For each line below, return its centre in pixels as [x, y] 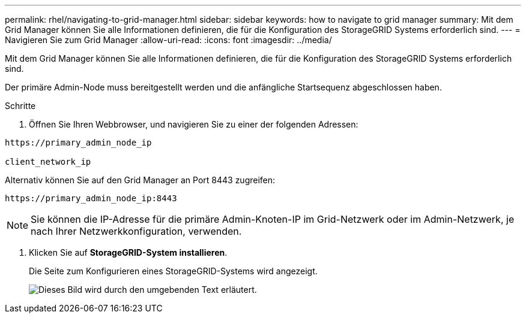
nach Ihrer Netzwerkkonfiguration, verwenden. [136, 231]
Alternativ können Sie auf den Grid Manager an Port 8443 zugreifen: [140, 180]
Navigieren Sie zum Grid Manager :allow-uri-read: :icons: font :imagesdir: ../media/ [168, 40]
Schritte [20, 106]
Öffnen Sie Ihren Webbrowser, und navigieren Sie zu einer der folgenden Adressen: [194, 124]
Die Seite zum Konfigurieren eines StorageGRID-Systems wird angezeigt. [173, 271]
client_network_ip [48, 162]
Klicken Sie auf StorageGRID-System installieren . [128, 252]
